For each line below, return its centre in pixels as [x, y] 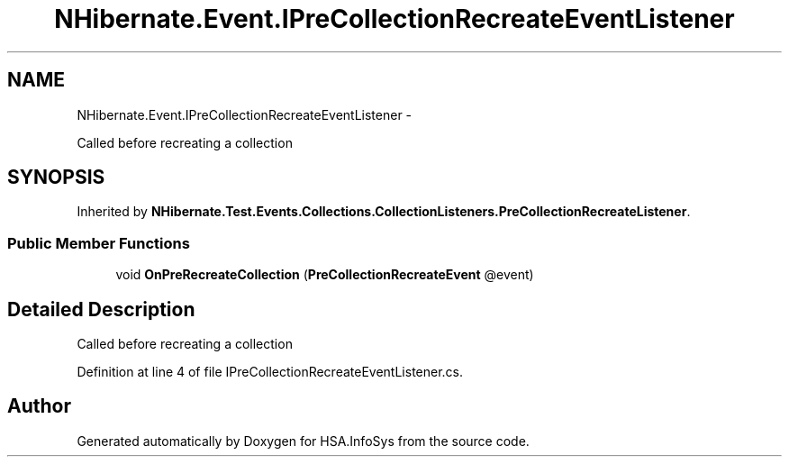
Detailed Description [101, 309]
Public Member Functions [99, 243]
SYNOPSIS [56, 177]
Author [39, 406]
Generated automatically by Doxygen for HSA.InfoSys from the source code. [303, 441]
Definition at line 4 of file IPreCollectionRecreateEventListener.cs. [270, 372]
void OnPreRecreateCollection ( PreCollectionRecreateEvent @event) [325, 275]
